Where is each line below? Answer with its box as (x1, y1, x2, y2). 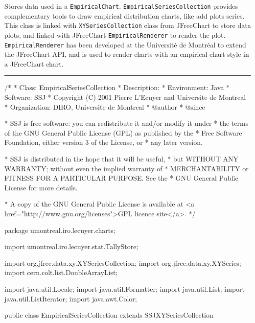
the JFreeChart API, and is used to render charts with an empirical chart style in (4, 49, 249, 59)
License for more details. (4, 182, 78, 192)
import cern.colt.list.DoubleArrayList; (4, 267, 118, 277)
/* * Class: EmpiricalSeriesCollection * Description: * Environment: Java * (4, 82, 230, 92)
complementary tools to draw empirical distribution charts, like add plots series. (4, 10, 245, 21)
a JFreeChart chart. (4, 58, 64, 69)
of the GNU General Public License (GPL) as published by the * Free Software (4, 127, 242, 138)
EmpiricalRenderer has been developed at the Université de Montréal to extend (4, 39, 246, 49)
